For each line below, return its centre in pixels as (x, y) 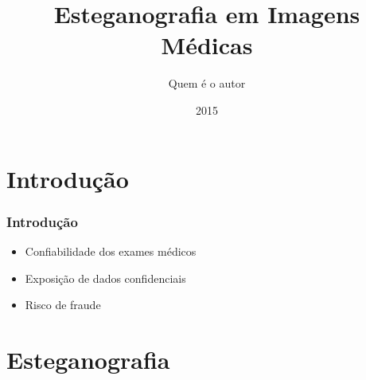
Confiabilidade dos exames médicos (111, 251)
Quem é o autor (207, 83)
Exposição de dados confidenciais (105, 278)
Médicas (207, 45)
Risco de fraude (63, 305)
